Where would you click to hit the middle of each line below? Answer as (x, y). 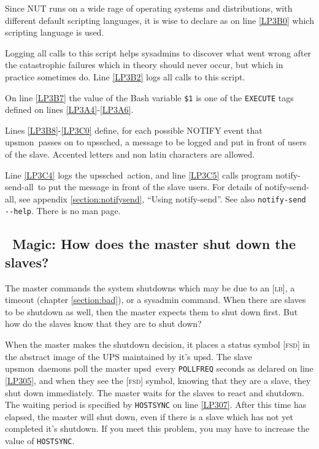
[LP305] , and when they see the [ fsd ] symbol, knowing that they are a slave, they (158, 380)
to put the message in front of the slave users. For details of (150, 187)
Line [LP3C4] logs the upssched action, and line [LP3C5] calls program (139, 175)
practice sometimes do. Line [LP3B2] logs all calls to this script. (125, 76)
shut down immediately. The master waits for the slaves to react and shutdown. (155, 392)
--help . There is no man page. (63, 211)
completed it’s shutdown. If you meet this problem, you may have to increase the (157, 428)
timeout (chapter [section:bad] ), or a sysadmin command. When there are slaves (156, 300)
